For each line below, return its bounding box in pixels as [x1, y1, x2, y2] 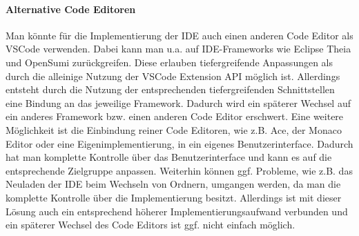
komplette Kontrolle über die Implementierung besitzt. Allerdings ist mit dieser [6, 190, 342, 204]
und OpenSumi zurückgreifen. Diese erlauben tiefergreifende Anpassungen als [6, 55, 333, 69]
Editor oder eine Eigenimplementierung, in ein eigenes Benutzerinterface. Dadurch [6, 136, 353, 150]
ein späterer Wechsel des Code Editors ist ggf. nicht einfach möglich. [6, 217, 295, 232]
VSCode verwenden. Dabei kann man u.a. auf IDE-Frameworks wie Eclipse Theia [6, 41, 351, 56]
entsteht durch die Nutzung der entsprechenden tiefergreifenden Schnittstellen [6, 82, 335, 97]
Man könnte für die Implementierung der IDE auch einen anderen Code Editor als [6, 28, 353, 42]
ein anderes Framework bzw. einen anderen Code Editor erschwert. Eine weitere [6, 109, 344, 124]
